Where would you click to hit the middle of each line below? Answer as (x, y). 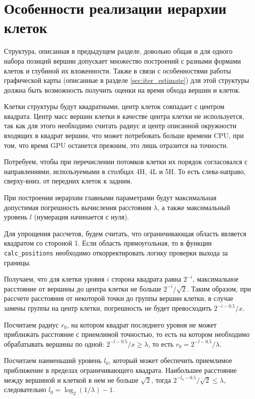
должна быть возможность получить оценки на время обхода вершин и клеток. (122, 90)
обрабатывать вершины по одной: (54, 344)
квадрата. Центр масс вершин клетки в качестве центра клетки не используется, (124, 116)
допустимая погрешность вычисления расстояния (78, 207)
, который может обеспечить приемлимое (170, 360)
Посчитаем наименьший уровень (53, 360)
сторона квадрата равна (146, 279)
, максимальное (216, 279)
